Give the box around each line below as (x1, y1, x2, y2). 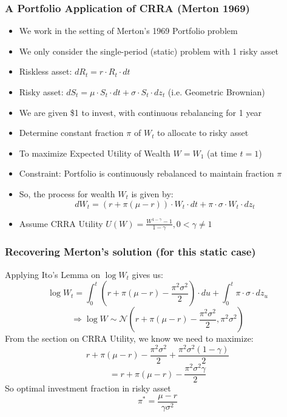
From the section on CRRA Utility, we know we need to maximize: (5, 332, 254, 345)
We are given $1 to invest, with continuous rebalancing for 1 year (19, 106, 262, 118)
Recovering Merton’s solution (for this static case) (5, 244, 256, 259)
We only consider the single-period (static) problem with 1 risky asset (19, 44, 279, 57)
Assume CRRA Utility (19, 217, 103, 229)
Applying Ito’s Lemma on (5, 268, 100, 280)
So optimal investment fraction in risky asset (5, 382, 171, 395)
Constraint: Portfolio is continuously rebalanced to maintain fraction (19, 167, 274, 180)
